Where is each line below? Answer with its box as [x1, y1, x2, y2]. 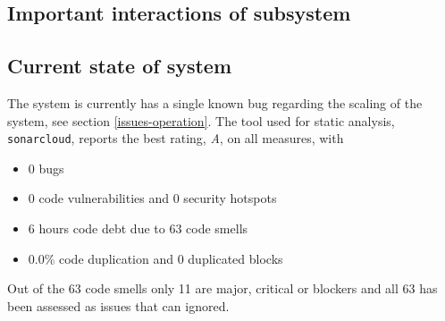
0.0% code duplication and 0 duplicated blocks [28, 249, 283, 267]
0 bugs [28, 158, 64, 177]
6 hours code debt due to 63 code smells [28, 219, 248, 238]
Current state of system [7, 52, 232, 80]
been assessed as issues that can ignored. [7, 296, 230, 315]
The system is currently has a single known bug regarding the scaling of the [7, 93, 423, 112]
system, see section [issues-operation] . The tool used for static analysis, [7, 111, 395, 130]
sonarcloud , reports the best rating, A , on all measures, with [7, 129, 344, 148]
